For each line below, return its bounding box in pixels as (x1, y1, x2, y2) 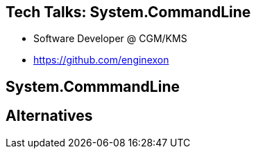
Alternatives (6, 107, 93, 125)
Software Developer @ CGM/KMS (33, 32, 187, 45)
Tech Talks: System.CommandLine (6, 3, 251, 21)
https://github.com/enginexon (33, 54, 169, 66)
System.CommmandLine (6, 77, 180, 95)
